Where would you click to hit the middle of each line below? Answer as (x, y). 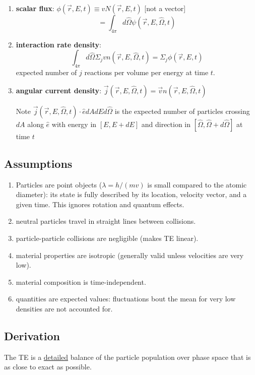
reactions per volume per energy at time (146, 72)
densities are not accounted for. (64, 308)
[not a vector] (165, 8)
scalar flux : (35, 8)
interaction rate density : (58, 44)
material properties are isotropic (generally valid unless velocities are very (130, 255)
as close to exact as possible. (48, 367)
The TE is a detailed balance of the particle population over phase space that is (127, 357)
